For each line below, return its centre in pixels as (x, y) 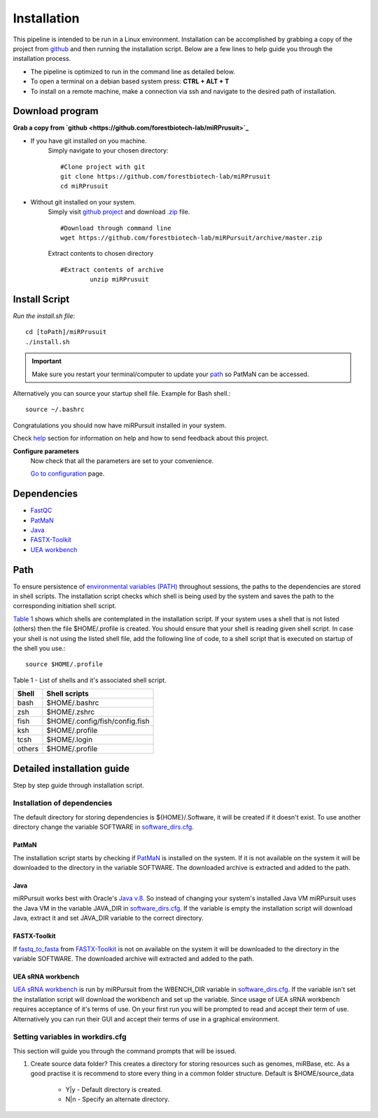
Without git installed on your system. (83, 202)
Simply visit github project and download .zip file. (119, 212)
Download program (56, 111)
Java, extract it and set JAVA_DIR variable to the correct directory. (108, 918)
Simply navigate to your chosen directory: (108, 151)
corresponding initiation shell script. (65, 606)
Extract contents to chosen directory (101, 254)
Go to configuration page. (68, 474)
